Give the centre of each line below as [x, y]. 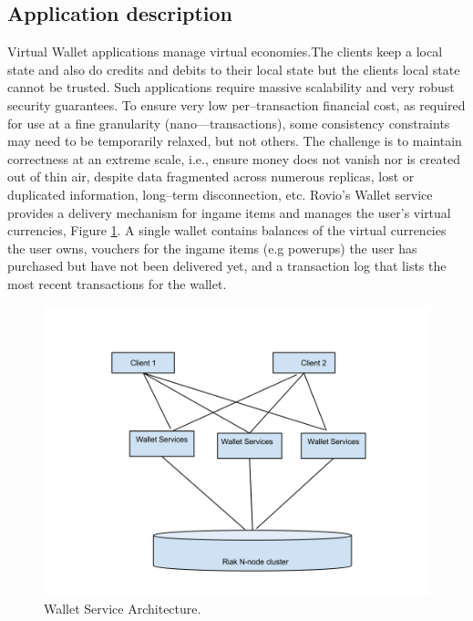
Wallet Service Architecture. [123, 609]
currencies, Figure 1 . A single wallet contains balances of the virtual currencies [227, 230]
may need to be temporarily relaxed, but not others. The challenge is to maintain [235, 141]
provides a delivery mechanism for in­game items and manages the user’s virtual [229, 212]
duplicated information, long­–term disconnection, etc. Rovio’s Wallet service [220, 194]
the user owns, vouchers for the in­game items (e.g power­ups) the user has [212, 248]
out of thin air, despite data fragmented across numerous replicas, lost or [211, 176]
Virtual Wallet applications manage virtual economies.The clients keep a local [225, 52]
